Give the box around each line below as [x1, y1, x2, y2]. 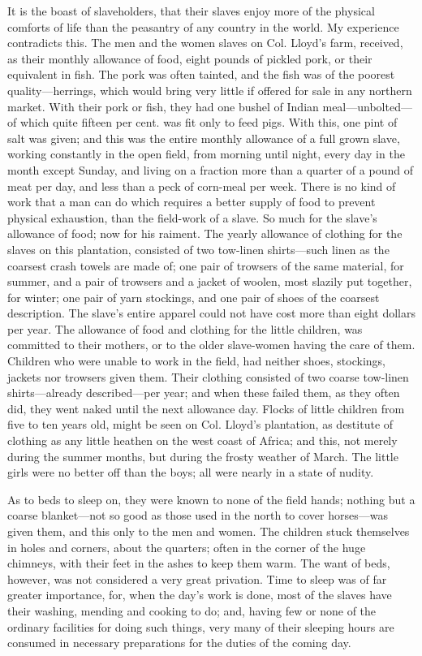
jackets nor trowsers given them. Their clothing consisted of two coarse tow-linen [7, 368, 409, 385]
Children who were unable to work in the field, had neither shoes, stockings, [7, 352, 385, 369]
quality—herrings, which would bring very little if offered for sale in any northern [7, 81, 412, 98]
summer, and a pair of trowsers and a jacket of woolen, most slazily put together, [7, 273, 412, 290]
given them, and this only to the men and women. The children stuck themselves [7, 523, 410, 539]
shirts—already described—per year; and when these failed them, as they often [7, 384, 400, 401]
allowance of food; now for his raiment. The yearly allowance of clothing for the [7, 225, 403, 242]
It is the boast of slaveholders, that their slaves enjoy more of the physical [7, 2, 375, 19]
